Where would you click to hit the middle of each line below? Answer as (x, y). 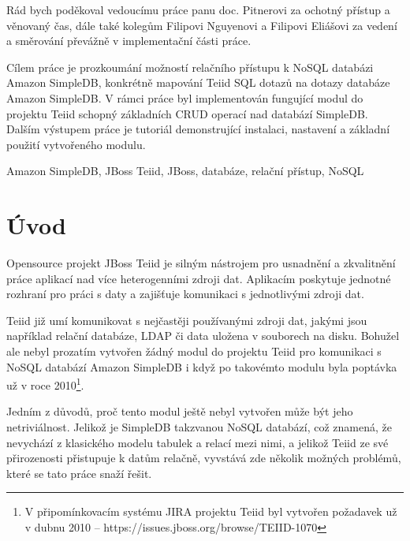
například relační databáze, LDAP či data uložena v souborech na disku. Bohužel (203, 336)
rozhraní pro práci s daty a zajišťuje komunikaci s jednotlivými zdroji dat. (185, 294)
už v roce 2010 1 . (45, 384)
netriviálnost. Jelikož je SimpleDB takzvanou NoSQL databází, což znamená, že (199, 427)
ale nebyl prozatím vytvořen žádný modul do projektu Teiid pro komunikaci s (194, 351)
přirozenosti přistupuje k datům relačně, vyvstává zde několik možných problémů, (204, 458)
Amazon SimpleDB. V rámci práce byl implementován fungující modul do (185, 97)
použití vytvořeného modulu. (76, 144)
